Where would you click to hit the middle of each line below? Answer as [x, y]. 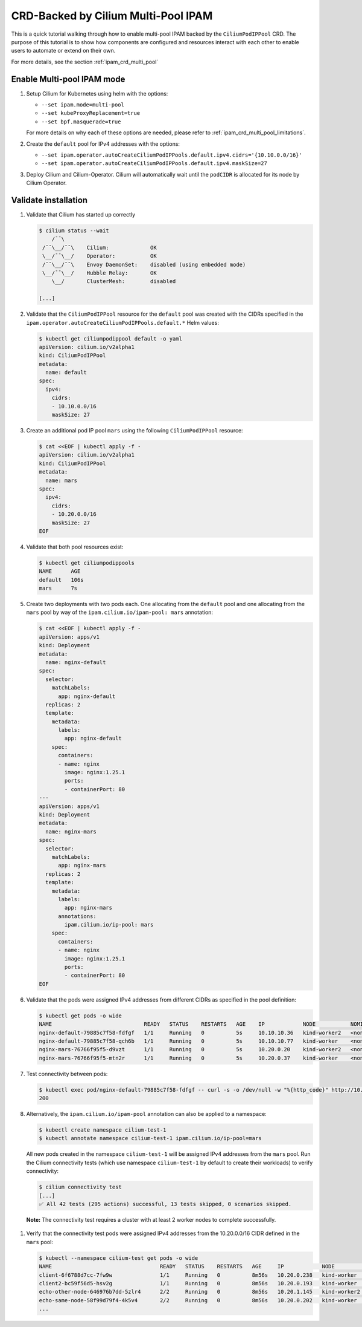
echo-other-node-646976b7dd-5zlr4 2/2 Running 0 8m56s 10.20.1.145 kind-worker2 [199, 1292]
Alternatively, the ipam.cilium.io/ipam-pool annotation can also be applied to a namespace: [146, 1114]
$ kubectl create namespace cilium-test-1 [103, 1130]
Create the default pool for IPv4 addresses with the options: [103, 144]
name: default [66, 373]
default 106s [61, 580]
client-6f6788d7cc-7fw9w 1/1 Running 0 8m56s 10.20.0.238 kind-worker [198, 1275]
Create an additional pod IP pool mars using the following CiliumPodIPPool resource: [135, 431]
